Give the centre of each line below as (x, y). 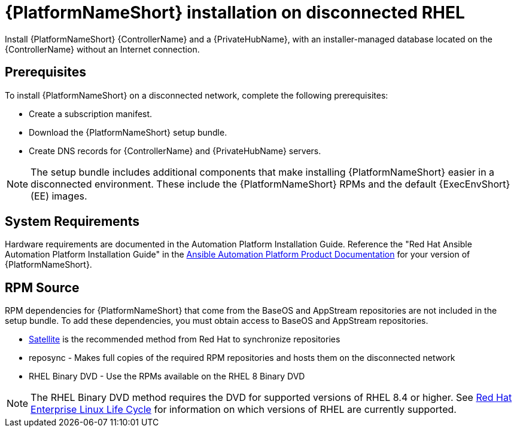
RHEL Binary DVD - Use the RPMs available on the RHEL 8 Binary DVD (167, 376)
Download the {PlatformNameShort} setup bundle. (128, 132)
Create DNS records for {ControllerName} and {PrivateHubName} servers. (175, 151)
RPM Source (42, 287)
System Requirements (72, 222)
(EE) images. (59, 196)
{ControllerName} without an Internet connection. (102, 49)
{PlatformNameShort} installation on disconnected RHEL (235, 13)
